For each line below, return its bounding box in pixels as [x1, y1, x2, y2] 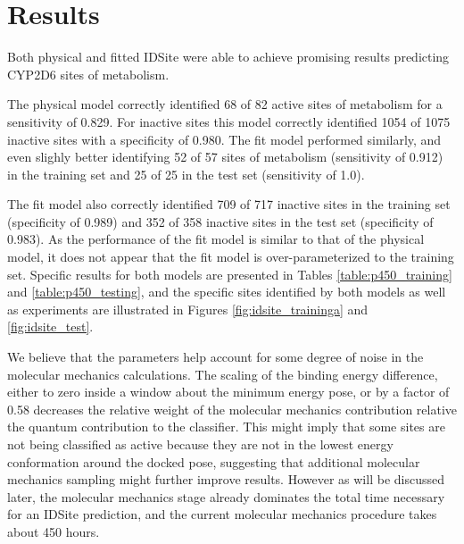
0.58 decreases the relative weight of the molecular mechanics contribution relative [7, 399, 457, 418]
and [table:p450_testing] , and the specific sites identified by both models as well [7, 282, 446, 301]
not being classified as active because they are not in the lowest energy [7, 435, 394, 453]
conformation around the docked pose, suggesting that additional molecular [7, 452, 420, 471]
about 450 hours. [7, 522, 100, 540]
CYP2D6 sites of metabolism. [7, 64, 170, 83]
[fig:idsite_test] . [7, 317, 94, 336]
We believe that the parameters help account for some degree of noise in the [7, 347, 424, 366]
